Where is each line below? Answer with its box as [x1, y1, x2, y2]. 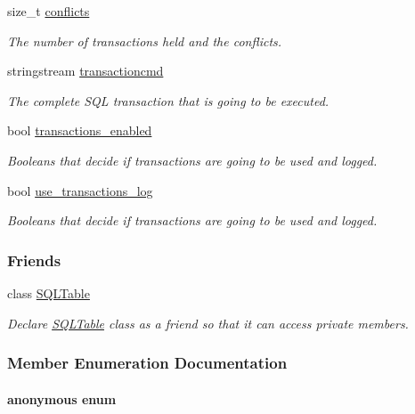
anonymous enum [7, 389, 117, 408]
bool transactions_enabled [7, 121, 152, 140]
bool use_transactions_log [7, 181, 153, 199]
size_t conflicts [7, 2, 90, 20]
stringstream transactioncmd [7, 61, 164, 80]
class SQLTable [7, 283, 90, 302]
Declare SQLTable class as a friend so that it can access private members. [7, 313, 409, 332]
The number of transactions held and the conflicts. [7, 31, 282, 50]
